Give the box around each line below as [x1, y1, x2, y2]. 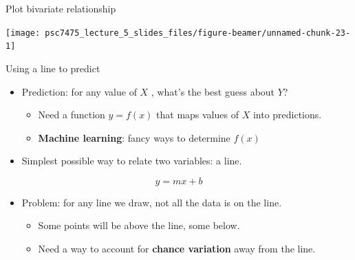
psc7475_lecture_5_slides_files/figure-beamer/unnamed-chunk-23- [45, 28, 351, 38]
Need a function [38, 107, 105, 122]
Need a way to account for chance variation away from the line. [38, 241, 316, 256]
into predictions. [252, 107, 322, 122]
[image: [6, 28, 41, 38]
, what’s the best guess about [151, 84, 275, 98]
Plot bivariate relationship [6, 1, 116, 15]
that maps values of [156, 107, 239, 122]
